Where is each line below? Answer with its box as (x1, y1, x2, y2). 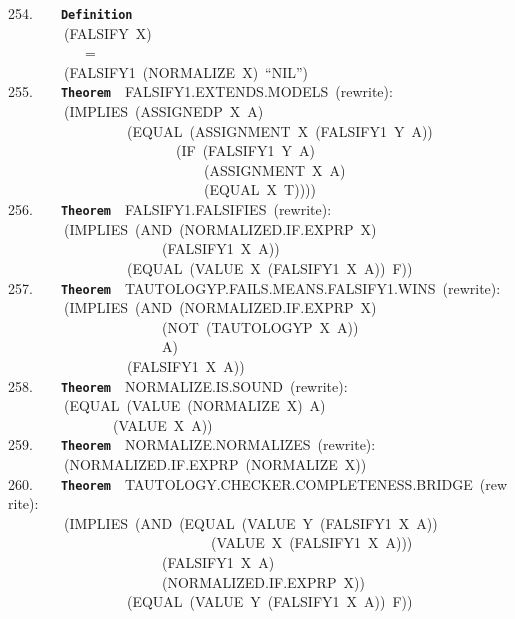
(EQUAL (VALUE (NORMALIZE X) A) (63, 395, 326, 416)
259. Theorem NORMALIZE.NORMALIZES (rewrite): (8, 434, 376, 455)
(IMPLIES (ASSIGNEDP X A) (63, 101, 264, 122)
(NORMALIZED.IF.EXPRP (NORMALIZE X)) (63, 454, 367, 475)
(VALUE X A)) (112, 414, 213, 435)
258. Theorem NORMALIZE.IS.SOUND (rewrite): (8, 375, 348, 396)
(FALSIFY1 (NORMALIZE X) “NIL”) (63, 61, 309, 82)
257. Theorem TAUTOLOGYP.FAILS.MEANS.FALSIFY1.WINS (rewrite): (8, 277, 501, 298)
